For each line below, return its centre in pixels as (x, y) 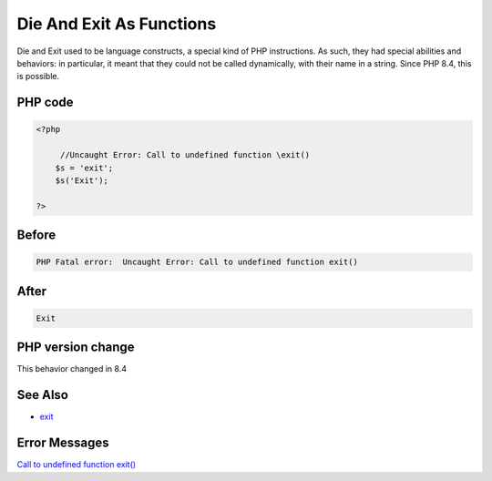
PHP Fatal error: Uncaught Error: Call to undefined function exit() (197, 262)
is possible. (38, 77)
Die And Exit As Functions (117, 24)
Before (36, 235)
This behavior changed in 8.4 (72, 369)
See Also (42, 395)
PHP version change (76, 348)
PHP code (45, 102)
